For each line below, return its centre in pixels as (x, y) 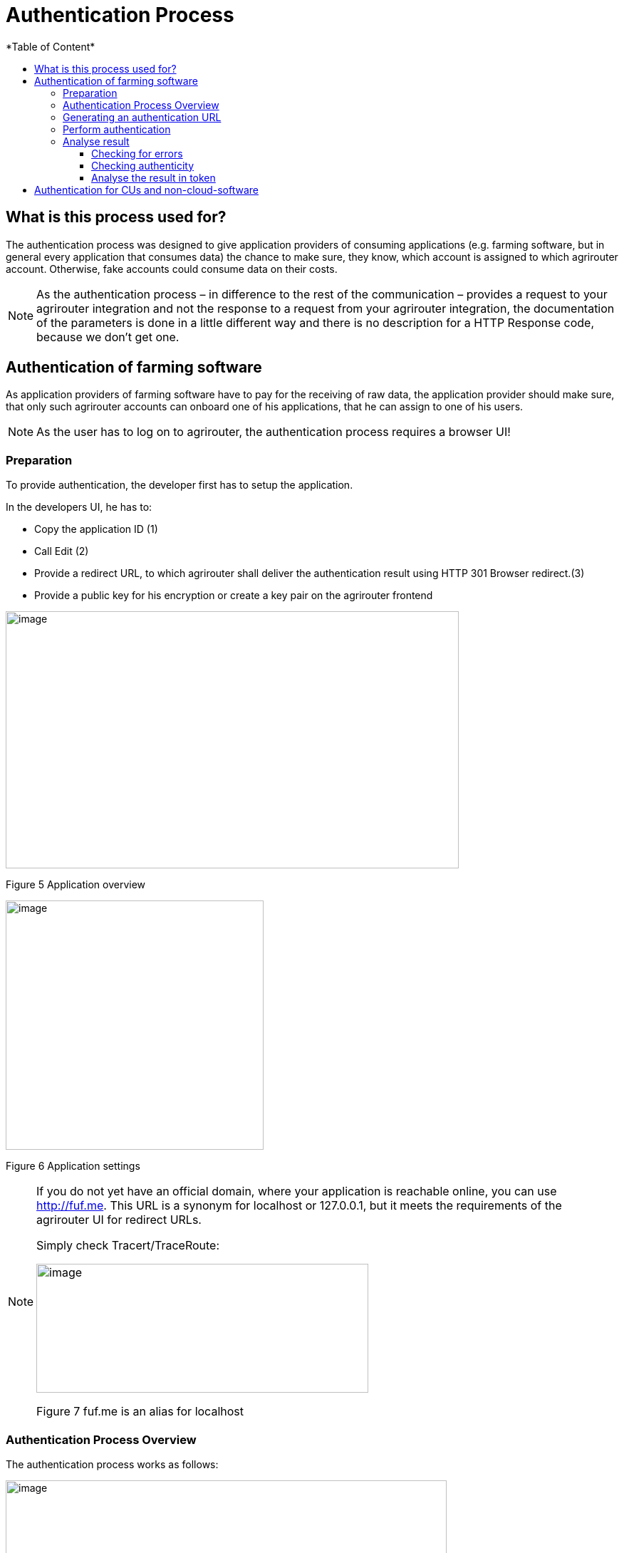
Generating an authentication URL (142, 117)
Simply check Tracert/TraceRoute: (128, 1246)
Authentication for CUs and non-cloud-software (146, 189)
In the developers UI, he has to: (79, 507)
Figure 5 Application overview (76, 885)
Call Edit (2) (62, 551)
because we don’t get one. (108, 337)
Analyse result (96, 141)
